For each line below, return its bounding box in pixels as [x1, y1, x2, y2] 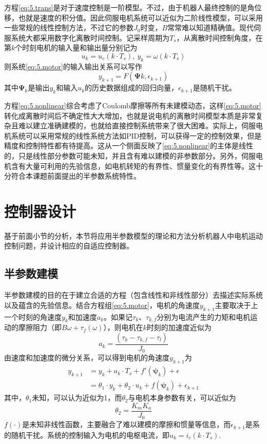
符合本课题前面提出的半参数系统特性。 [11, 170, 141, 181]
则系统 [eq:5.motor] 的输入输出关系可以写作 [4, 61, 142, 71]
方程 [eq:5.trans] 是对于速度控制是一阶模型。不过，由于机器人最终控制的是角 [4, 2, 255, 12]
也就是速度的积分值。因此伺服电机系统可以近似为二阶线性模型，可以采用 [18, 12, 263, 23]
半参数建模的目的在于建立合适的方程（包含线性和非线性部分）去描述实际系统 [4, 289, 263, 300]
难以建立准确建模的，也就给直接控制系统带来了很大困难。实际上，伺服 [18, 120, 256, 131]
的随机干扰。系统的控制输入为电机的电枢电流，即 [4, 429, 169, 440]
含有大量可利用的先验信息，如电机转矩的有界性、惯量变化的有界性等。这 [11, 160, 256, 171]
